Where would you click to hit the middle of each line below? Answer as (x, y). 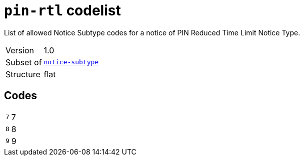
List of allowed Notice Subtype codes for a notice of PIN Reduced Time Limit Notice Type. (152, 32)
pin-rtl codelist (62, 10)
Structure (23, 74)
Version (20, 50)
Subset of (24, 62)
